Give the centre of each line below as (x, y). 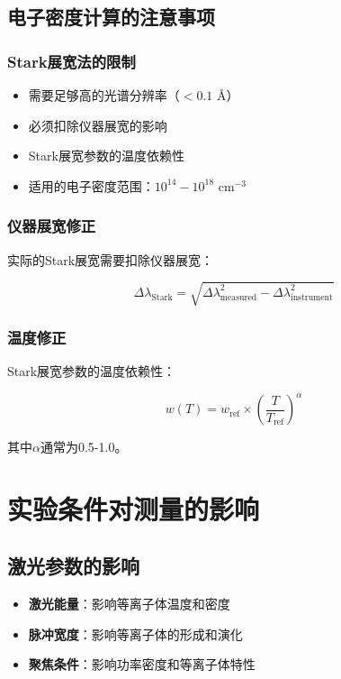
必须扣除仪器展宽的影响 (98, 125)
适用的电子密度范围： (91, 185)
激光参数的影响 (73, 566)
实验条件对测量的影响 (134, 508)
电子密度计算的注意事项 (111, 17)
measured (238, 297)
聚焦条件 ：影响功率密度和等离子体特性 (142, 664)
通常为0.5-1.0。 (84, 447)
